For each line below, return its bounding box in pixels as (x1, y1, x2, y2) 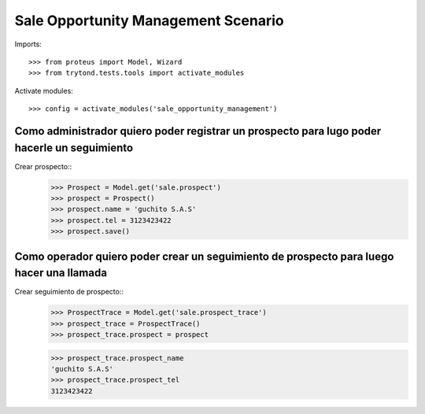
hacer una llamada (14, 266, 108, 279)
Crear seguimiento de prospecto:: (14, 287, 124, 297)
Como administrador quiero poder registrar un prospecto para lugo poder (14, 124, 382, 138)
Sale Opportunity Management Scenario (14, 12, 284, 29)
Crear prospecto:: (14, 161, 72, 171)
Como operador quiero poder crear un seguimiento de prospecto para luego (14, 250, 394, 263)
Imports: (14, 39, 42, 49)
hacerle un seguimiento (14, 141, 134, 154)
